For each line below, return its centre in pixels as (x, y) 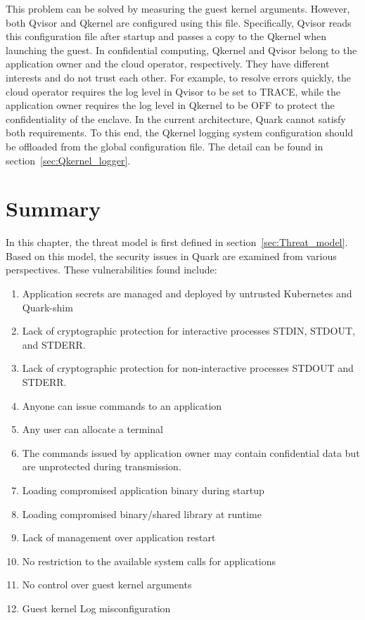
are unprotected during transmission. (102, 466)
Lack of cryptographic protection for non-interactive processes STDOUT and (188, 368)
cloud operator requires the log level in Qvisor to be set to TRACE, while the (173, 91)
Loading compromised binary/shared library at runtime (142, 514)
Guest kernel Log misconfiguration (96, 608)
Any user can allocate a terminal (92, 429)
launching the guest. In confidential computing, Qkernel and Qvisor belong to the (181, 50)
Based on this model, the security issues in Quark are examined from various (171, 256)
